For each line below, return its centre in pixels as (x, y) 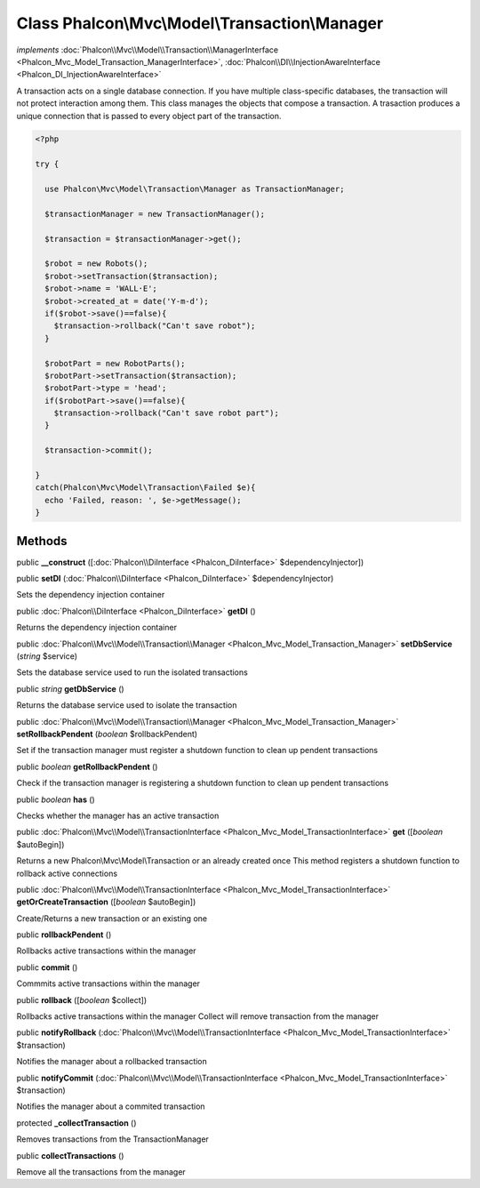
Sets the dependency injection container (91, 595)
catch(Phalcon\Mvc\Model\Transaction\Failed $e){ (145, 488)
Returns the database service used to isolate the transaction (127, 705)
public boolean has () (56, 799)
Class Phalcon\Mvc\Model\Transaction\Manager (200, 23)
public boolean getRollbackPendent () (87, 767)
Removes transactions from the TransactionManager (112, 1139)
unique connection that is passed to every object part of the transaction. (149, 116)
